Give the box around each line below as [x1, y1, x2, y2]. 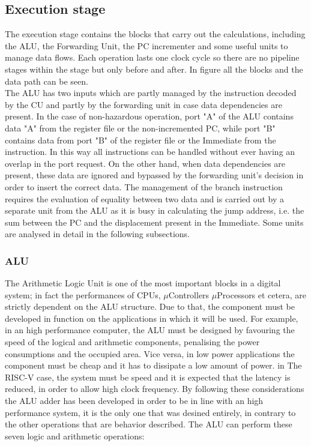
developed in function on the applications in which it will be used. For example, [5, 312, 298, 324]
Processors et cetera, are [217, 288, 306, 301]
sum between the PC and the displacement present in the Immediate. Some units [5, 215, 304, 228]
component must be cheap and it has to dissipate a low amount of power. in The [5, 359, 302, 372]
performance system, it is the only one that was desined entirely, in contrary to [5, 406, 296, 418]
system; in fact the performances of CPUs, [5, 288, 161, 301]
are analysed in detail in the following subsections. [5, 228, 190, 240]
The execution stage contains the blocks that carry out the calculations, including [5, 28, 306, 40]
